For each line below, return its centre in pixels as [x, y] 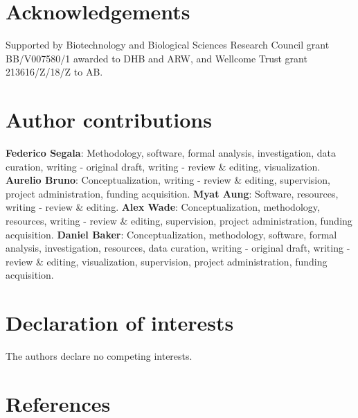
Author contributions [109, 120]
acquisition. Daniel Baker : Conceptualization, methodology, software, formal [171, 234]
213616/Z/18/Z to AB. [54, 72]
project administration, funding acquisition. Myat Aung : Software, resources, [172, 193]
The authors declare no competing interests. [99, 356]
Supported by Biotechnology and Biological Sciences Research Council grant [168, 45]
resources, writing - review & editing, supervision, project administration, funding [179, 220]
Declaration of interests [120, 323]
